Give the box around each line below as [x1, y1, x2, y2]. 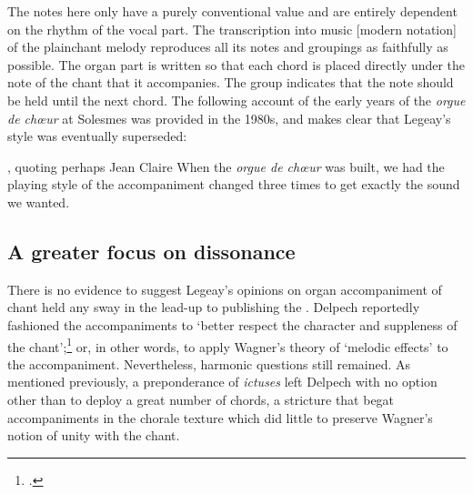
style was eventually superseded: [7, 126, 187, 146]
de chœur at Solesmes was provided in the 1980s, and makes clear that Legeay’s [7, 108, 451, 127]
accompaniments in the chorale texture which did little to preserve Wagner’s [7, 408, 433, 427]
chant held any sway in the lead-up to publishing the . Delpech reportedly [7, 297, 420, 317]
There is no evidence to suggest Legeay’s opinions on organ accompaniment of [7, 279, 442, 298]
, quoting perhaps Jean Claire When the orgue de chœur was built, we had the [7, 156, 445, 176]
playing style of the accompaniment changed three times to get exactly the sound [7, 175, 460, 194]
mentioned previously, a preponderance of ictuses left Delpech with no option [7, 372, 438, 391]
